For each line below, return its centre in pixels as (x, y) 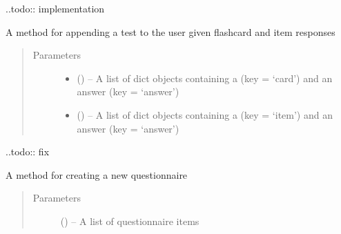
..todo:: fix (28, 152)
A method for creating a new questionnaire (97, 174)
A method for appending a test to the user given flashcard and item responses (170, 31)
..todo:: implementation (55, 8)
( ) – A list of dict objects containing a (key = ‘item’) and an (205, 114)
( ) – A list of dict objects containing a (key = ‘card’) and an (205, 78)
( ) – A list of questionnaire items (130, 221)
